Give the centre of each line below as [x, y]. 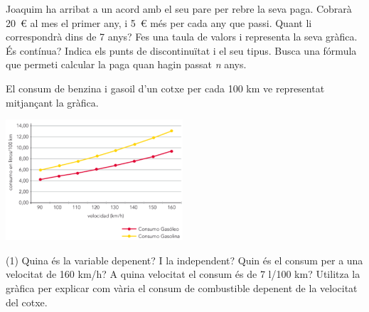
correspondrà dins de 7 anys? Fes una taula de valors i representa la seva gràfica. [182, 37]
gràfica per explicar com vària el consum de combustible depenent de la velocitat [182, 288]
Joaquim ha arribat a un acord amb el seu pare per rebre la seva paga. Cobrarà [179, 9]
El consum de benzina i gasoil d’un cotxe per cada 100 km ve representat [165, 88]
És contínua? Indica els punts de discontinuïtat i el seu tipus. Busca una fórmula [181, 50]
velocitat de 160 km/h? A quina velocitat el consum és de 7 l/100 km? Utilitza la [183, 274]
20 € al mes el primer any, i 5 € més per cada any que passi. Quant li [159, 22]
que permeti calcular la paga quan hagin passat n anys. [126, 64]
